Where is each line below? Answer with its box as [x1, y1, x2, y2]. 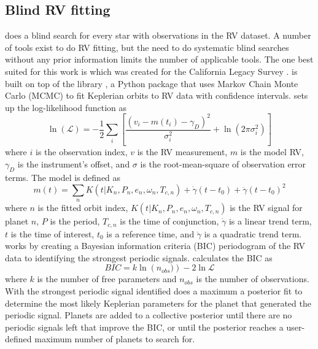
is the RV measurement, [137, 145, 228, 158]
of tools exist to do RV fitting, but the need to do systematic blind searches [5, 40, 289, 53]
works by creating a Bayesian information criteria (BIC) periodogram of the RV [5, 239, 306, 252]
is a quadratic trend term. [204, 227, 302, 240]
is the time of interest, [10, 227, 95, 240]
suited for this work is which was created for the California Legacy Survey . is [5, 64, 298, 77]
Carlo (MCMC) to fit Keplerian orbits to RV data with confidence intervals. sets [5, 89, 308, 102]
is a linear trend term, [228, 215, 312, 228]
